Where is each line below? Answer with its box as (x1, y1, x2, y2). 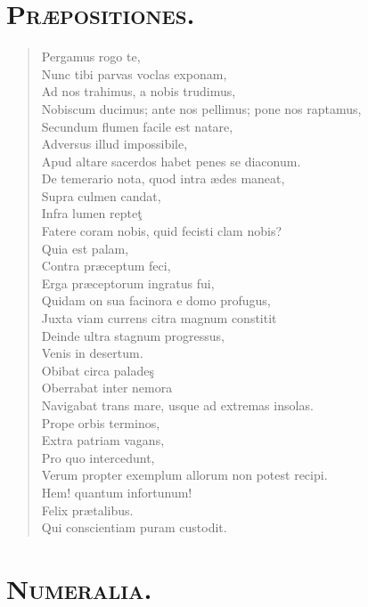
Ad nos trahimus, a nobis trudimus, (41, 82, 236, 101)
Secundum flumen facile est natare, (41, 117, 233, 135)
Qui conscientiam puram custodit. (41, 518, 227, 537)
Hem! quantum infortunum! (41, 482, 192, 501)
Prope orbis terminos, (41, 413, 160, 432)
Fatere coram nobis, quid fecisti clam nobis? (41, 222, 282, 240)
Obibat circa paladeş (41, 360, 154, 379)
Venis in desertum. (41, 344, 143, 362)
